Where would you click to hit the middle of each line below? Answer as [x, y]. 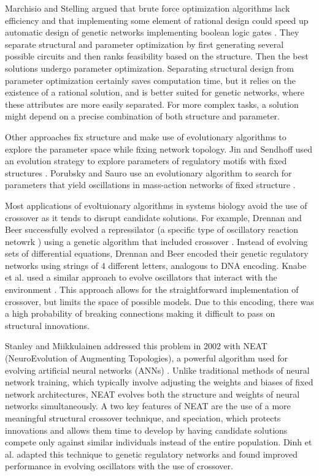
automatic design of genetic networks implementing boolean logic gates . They [152, 32]
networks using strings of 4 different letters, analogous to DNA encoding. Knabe [156, 265]
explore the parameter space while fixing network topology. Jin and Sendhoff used [159, 149]
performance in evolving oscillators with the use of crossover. [119, 466]
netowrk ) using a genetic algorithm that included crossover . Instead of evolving [156, 241]
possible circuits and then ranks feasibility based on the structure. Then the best [157, 56]
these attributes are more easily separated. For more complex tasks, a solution [152, 104]
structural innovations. [47, 325]
